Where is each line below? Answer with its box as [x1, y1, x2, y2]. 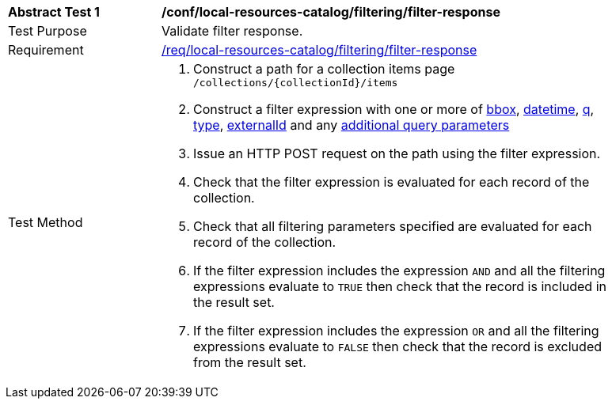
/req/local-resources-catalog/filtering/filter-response [162, 42, 477, 58]
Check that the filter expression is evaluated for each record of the [193, 174, 590, 190]
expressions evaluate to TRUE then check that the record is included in [193, 278, 606, 294]
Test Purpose [8, 23, 87, 39]
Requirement [8, 42, 84, 58]
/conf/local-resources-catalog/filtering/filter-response [162, 4, 500, 20]
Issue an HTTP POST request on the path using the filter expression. [193, 146, 601, 161]
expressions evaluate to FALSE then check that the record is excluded [193, 339, 602, 354]
